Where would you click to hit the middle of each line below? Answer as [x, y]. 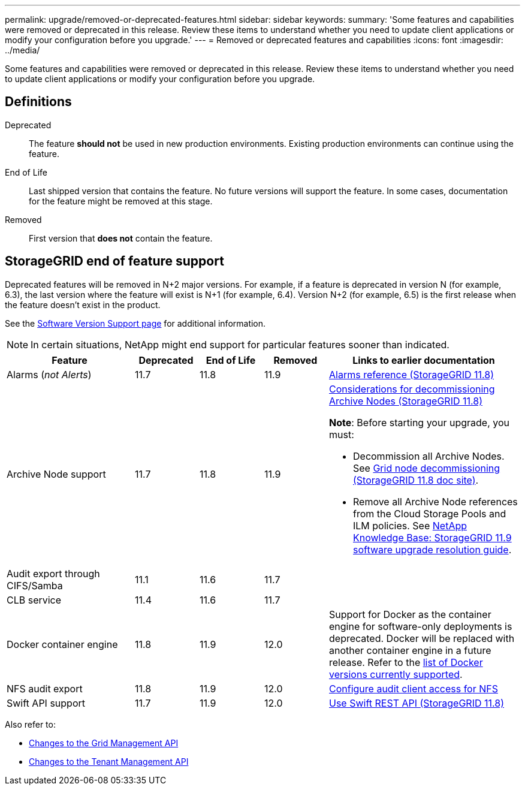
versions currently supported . [396, 674]
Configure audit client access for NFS [414, 688]
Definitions [38, 102]
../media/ [22, 50]
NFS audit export [45, 688]
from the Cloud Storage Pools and [430, 513]
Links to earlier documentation [424, 360]
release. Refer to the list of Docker [406, 662]
